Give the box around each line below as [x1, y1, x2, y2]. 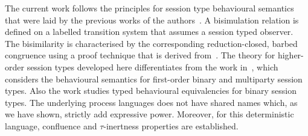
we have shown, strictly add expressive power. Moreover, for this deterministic [5, 108, 294, 120]
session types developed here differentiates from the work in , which [27, 60, 278, 73]
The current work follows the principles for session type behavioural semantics [5, 2, 294, 14]
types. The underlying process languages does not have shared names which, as [5, 96, 298, 108]
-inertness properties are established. [103, 119, 239, 132]
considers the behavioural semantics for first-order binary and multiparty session [5, 72, 303, 85]
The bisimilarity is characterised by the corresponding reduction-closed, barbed [5, 37, 298, 49]
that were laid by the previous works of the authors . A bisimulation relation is [5, 13, 299, 26]
